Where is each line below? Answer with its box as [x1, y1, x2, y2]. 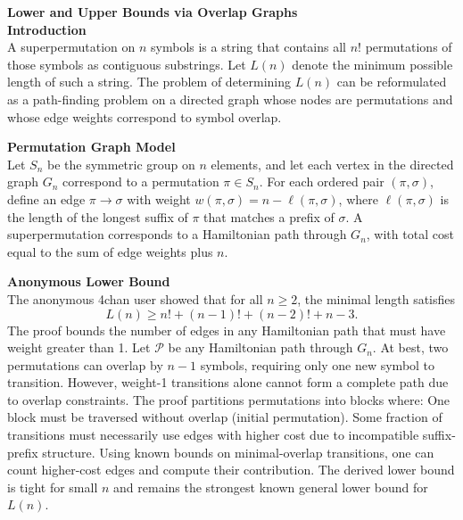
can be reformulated [336, 72, 447, 91]
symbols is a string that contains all [151, 37, 346, 56]
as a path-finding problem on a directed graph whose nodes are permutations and [7, 89, 453, 108]
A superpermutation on [7, 37, 136, 56]
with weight [127, 189, 191, 208]
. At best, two [372, 338, 449, 357]
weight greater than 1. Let [7, 338, 151, 357]
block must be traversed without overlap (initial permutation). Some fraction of [7, 408, 442, 426]
